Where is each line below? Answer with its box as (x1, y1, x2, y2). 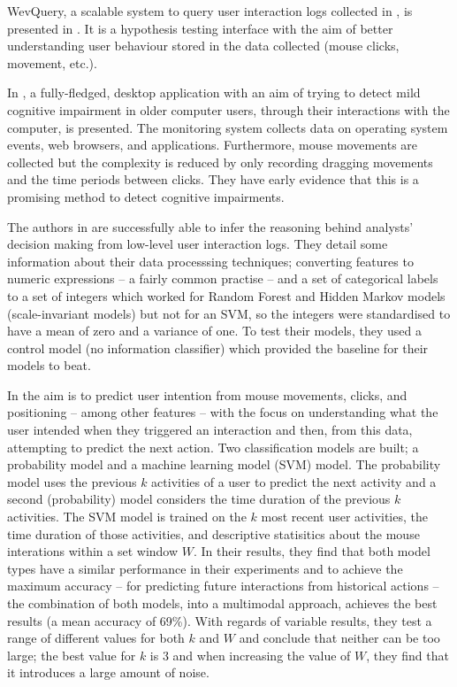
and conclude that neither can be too (239, 629, 440, 647)
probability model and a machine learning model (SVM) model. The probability (7, 455, 441, 474)
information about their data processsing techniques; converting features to (7, 251, 414, 270)
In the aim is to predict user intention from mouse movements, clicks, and (7, 385, 407, 404)
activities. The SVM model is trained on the (7, 507, 247, 526)
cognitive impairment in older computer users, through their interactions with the (7, 100, 450, 119)
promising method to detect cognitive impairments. (7, 187, 285, 205)
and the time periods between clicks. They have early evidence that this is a (7, 170, 419, 189)
